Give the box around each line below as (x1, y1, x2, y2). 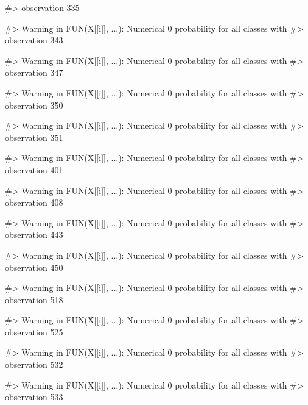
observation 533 (5, 390, 63, 403)
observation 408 (5, 196, 63, 209)
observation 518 (5, 293, 63, 306)
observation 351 (5, 131, 63, 143)
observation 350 (5, 98, 63, 111)
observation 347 (5, 66, 63, 79)
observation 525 (5, 325, 63, 338)
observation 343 (5, 34, 63, 46)
